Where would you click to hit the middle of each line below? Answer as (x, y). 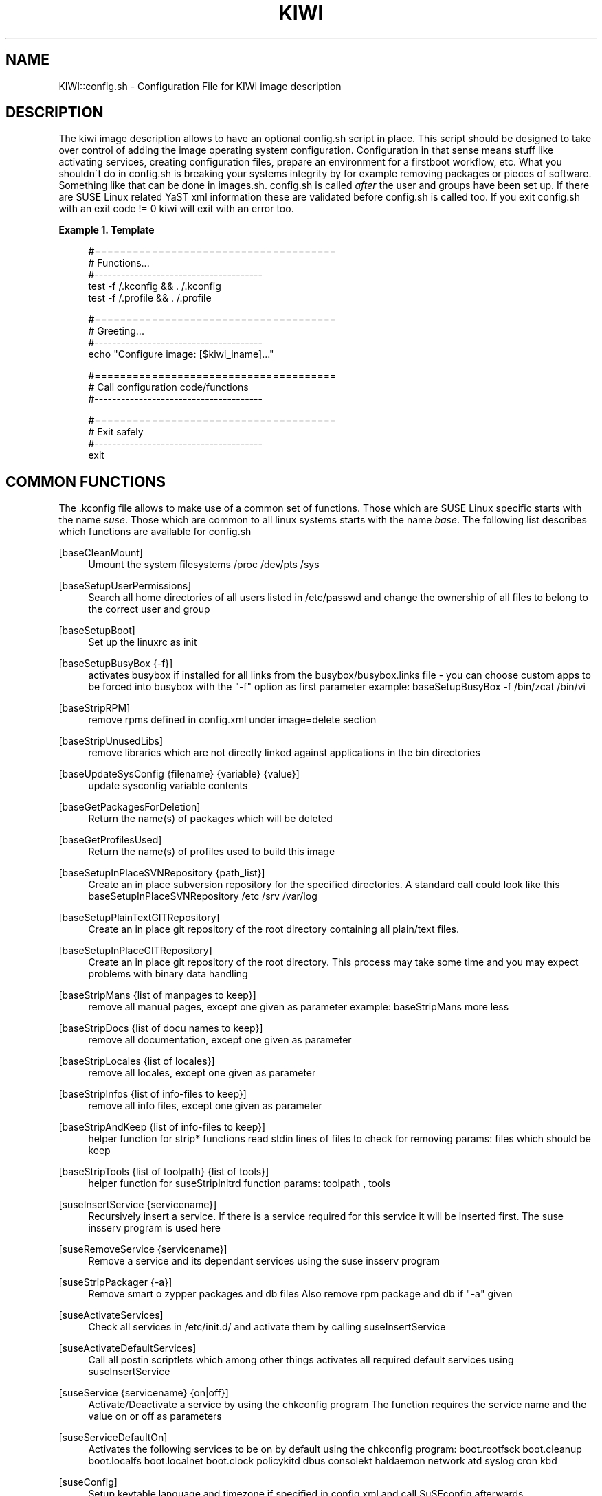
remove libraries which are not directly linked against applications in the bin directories (284, 753)
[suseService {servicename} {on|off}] (144, 1393)
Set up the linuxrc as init (143, 642)
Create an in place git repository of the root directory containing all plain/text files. (274, 929)
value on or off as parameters (155, 1416)
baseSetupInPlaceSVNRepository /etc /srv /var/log (203, 896)
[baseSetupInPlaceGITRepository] (135, 951)
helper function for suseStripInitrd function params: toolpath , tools (239, 1183)
